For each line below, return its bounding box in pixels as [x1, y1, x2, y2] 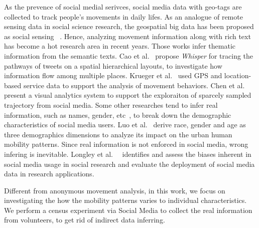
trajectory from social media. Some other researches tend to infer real [4, 99, 218, 110]
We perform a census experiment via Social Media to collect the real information [4, 204, 252, 215]
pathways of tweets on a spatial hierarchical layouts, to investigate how [4, 60, 222, 71]
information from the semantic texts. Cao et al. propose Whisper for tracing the [4, 50, 253, 61]
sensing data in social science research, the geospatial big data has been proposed [4, 21, 254, 32]
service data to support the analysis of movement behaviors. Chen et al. [23, 80, 245, 90]
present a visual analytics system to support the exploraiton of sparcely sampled [4, 90, 251, 100]
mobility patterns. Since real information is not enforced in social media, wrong [4, 139, 248, 149]
